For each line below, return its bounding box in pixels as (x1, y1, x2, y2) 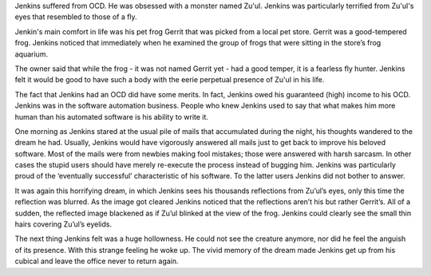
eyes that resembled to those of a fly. (14, 12, 137, 22)
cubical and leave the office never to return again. (14, 256, 179, 266)
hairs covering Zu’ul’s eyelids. (14, 219, 112, 229)
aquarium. (14, 49, 48, 59)
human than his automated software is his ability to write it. (14, 112, 209, 121)
